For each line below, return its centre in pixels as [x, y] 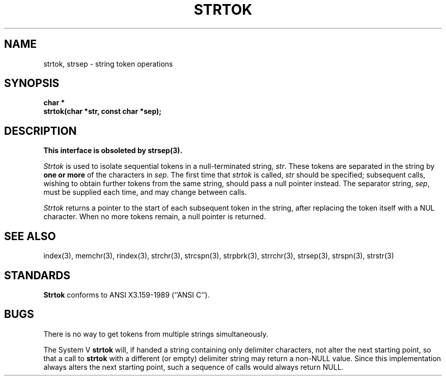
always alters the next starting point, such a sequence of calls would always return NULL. [193, 367]
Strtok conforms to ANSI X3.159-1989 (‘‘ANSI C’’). [127, 295]
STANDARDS [37, 275]
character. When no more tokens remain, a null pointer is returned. [155, 217]
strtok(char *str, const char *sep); [103, 111]
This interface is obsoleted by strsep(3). [113, 151]
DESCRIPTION [40, 131]
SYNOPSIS [32, 83]
